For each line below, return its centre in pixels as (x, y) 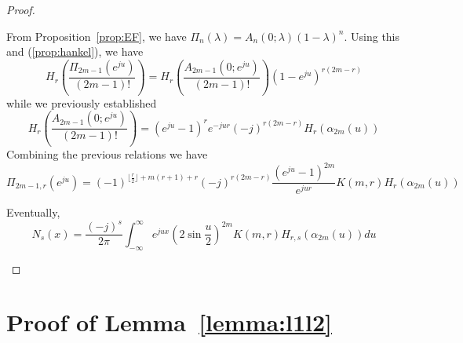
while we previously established (82, 102)
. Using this (372, 36)
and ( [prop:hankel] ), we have (75, 51)
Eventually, (33, 212)
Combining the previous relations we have (107, 154)
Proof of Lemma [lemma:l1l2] (169, 322)
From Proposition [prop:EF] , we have (97, 36)
